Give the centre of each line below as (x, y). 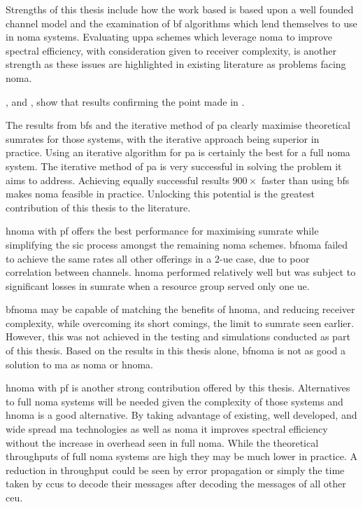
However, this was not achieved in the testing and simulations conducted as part (178, 336)
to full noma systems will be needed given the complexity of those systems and (175, 401)
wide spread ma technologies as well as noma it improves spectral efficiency (167, 429)
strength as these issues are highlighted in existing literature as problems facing (176, 64)
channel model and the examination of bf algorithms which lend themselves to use (181, 23)
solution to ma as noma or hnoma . (80, 364)
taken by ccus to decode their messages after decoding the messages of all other (176, 484)
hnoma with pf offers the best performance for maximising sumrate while (162, 231)
